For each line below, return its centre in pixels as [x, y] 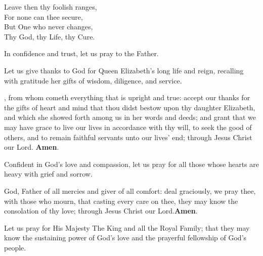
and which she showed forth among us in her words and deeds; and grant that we [130, 117]
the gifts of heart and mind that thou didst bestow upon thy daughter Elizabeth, [130, 107]
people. [15, 247]
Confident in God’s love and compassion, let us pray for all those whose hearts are [131, 164]
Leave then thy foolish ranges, [51, 7]
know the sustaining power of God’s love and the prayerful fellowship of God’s [125, 238]
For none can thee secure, [43, 16]
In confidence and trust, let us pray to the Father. [81, 53]
